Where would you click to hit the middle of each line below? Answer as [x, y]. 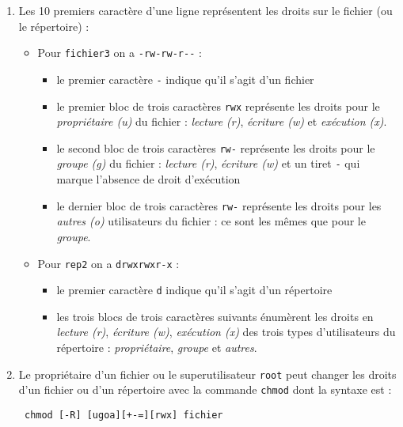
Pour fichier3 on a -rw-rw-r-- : [120, 53]
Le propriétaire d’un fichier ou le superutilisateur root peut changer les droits [207, 374]
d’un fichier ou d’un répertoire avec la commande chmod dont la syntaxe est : [205, 389]
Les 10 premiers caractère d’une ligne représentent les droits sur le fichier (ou [205, 10]
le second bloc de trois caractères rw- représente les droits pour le [216, 147]
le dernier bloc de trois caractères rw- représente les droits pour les [219, 205]
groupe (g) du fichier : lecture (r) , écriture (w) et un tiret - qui [208, 163]
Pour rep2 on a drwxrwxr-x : [108, 263]
